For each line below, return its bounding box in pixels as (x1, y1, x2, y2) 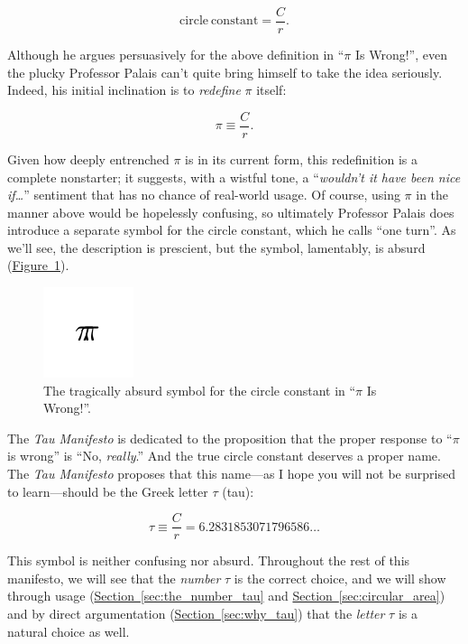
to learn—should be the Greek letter (7, 481, 208, 500)
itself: (256, 80, 287, 99)
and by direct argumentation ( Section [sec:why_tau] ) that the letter (7, 604, 385, 623)
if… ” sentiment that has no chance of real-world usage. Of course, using (7, 185, 400, 204)
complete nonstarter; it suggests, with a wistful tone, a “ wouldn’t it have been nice (7, 167, 461, 186)
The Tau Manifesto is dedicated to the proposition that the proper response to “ (7, 428, 453, 447)
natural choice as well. (7, 621, 130, 640)
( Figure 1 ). (7, 256, 69, 275)
